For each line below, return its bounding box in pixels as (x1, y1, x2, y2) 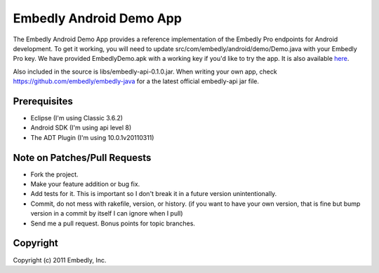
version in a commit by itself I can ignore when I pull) (30, 209, 183, 218)
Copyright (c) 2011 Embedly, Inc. (13, 255, 107, 264)
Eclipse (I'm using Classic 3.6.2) (30, 114, 123, 122)
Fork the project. (30, 170, 79, 178)
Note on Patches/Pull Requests (13, 151, 152, 164)
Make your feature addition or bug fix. (30, 180, 140, 188)
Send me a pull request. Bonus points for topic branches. (30, 219, 196, 227)
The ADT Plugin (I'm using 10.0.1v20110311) (30, 133, 154, 141)
